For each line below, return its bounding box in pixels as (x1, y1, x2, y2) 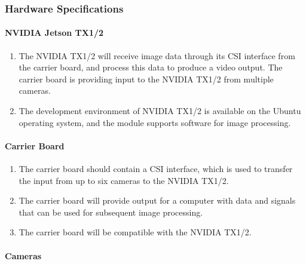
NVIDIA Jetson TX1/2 (5, 26, 104, 39)
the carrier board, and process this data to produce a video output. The (19, 61, 283, 73)
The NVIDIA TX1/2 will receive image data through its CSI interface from (19, 49, 295, 62)
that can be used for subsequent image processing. (19, 205, 203, 218)
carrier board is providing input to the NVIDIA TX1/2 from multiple (19, 72, 274, 85)
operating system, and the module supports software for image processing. (19, 116, 291, 128)
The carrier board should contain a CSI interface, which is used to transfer (19, 162, 293, 174)
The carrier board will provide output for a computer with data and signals (19, 194, 296, 207)
